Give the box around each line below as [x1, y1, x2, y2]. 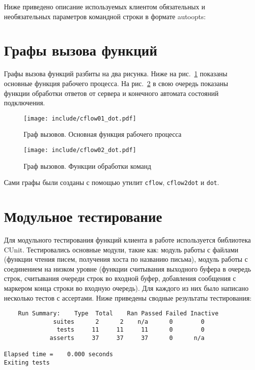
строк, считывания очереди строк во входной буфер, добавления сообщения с [4, 273, 236, 283]
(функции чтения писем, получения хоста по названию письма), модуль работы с [4, 254, 248, 264]
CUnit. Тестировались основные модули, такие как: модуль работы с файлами [4, 244, 238, 254]
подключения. [4, 97, 45, 108]
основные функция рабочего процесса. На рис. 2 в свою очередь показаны [4, 78, 228, 88]
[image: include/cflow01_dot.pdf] [24, 115, 137, 122]
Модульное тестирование [4, 206, 163, 226]
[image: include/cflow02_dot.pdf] [24, 146, 137, 154]
